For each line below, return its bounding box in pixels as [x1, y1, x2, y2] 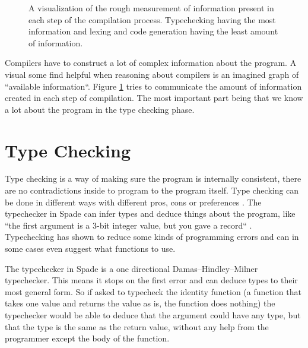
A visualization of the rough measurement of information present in [28, 2, 274, 14]
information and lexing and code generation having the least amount [28, 25, 278, 37]
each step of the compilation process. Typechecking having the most [28, 13, 276, 26]
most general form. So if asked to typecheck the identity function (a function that [5, 285, 301, 298]
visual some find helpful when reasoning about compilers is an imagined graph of [5, 68, 299, 80]
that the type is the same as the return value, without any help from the [5, 320, 269, 333]
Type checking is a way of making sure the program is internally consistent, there [5, 172, 301, 185]
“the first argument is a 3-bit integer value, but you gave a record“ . [5, 219, 252, 231]
